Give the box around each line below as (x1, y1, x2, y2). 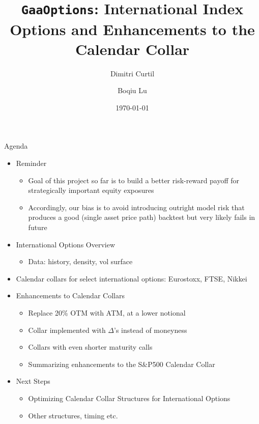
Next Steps (16, 376, 50, 386)
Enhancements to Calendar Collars (16, 290, 125, 301)
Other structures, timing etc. (28, 410, 118, 420)
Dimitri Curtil (110, 68, 155, 78)
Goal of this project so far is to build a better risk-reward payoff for (28, 175, 240, 185)
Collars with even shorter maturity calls (28, 342, 153, 352)
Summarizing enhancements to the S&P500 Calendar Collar (28, 358, 215, 369)
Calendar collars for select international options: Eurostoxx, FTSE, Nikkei (16, 273, 247, 284)
